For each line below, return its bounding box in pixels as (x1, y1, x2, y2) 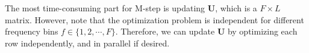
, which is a (215, 2, 257, 14)
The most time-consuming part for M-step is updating (5, 2, 205, 14)
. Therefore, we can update (115, 25, 215, 38)
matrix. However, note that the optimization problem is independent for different (5, 13, 304, 26)
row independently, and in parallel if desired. (5, 36, 170, 49)
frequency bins (5, 25, 58, 38)
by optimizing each (227, 25, 298, 38)
